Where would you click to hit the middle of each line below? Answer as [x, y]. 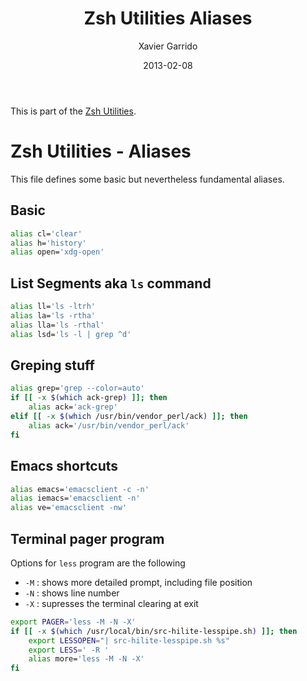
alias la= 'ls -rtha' [53, 316]
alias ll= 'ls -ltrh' [53, 307]
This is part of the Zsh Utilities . [73, 111]
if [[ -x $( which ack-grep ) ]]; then [89, 398]
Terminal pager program [87, 538]
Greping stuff [52, 365]
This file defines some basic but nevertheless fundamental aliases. [147, 179]
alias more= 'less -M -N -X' [86, 659]
